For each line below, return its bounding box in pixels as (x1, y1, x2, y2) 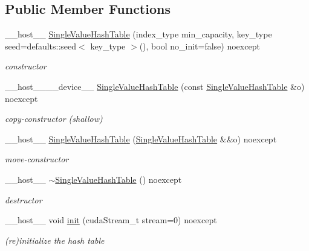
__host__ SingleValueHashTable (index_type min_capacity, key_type (5, 28, 272, 40)
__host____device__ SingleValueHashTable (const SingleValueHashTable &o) (5, 80, 305, 92)
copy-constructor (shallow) (5, 112, 103, 125)
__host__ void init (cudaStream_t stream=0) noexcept (5, 214, 217, 226)
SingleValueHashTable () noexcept (55, 173, 182, 185)
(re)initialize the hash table (5, 234, 105, 246)
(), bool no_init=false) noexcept (139, 39, 260, 52)
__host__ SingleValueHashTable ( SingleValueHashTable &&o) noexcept (5, 132, 277, 145)
